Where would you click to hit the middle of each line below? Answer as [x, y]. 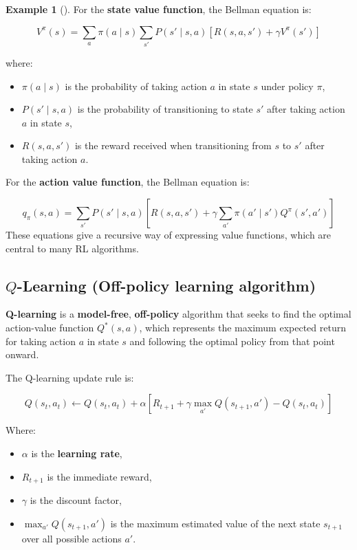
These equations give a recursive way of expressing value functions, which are [169, 235]
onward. [22, 354]
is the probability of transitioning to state [165, 109]
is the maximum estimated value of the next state [215, 523]
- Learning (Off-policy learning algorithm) [166, 285]
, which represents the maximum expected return [242, 328]
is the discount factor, [76, 500]
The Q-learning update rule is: [70, 377]
